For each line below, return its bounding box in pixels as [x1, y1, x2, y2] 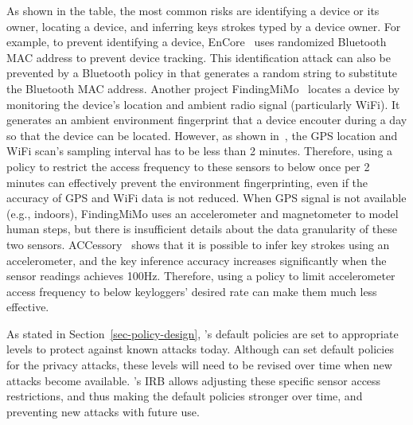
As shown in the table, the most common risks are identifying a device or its [6, 2, 380, 18]
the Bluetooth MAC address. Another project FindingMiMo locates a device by [6, 80, 400, 96]
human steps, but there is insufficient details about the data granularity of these [6, 220, 397, 237]
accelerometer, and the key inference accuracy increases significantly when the [6, 251, 387, 268]
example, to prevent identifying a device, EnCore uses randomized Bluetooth [6, 33, 387, 50]
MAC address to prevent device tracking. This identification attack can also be [6, 49, 392, 65]
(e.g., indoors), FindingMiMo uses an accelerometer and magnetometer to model [6, 205, 399, 221]
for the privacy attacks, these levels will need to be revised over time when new [6, 357, 392, 373]
